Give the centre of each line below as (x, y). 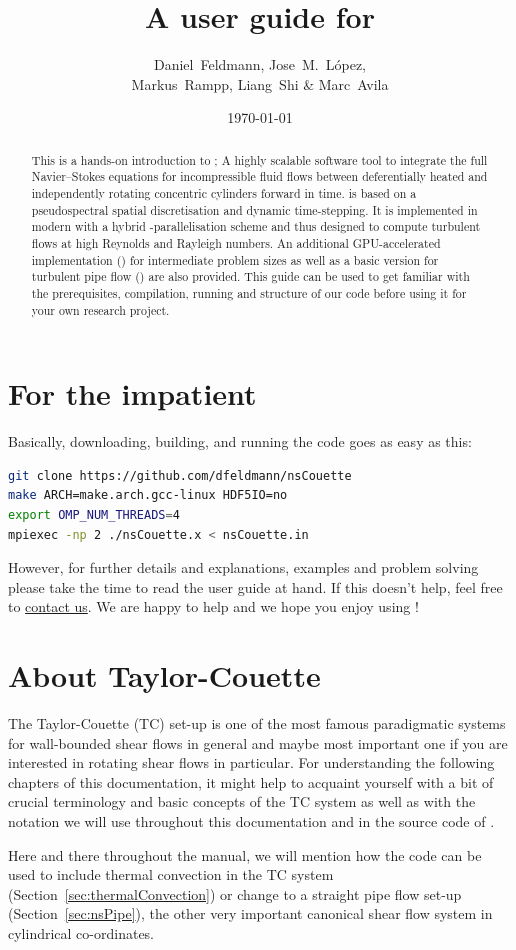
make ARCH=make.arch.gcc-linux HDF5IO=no (148, 495)
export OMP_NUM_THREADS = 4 (94, 514)
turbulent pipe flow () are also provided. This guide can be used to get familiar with (250, 276)
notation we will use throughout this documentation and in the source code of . (251, 821)
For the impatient (132, 393)
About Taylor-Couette (164, 675)
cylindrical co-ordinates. (81, 933)
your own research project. (100, 309)
